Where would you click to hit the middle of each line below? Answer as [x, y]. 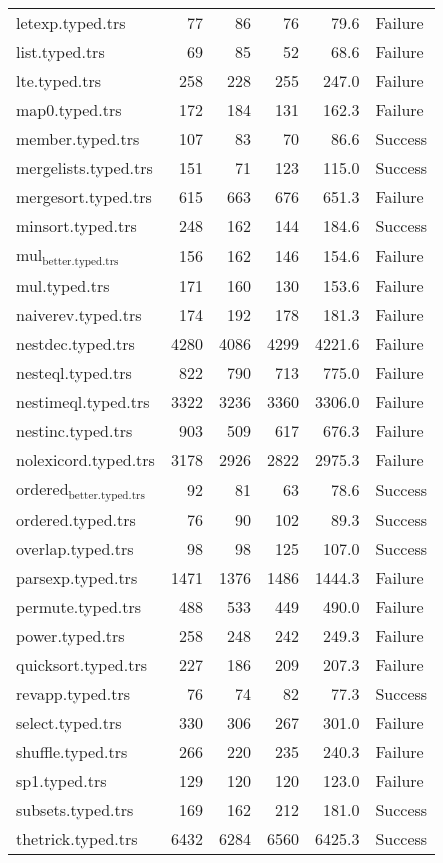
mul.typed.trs [63, 285]
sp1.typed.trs [61, 780]
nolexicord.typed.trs [85, 459]
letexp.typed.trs [71, 22]
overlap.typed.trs [75, 548]
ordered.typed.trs [76, 519]
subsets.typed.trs [75, 809]
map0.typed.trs [69, 109]
